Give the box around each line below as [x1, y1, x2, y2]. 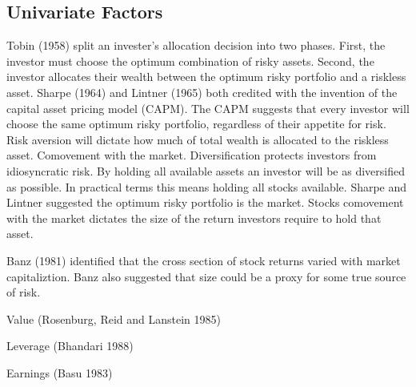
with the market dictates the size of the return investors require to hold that [6, 209, 382, 226]
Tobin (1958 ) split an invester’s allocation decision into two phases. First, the [6, 37, 386, 54]
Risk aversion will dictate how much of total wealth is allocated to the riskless [6, 131, 389, 147]
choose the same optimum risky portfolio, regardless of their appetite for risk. [6, 115, 386, 132]
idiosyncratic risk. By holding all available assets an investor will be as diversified [6, 162, 405, 179]
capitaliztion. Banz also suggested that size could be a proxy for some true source [6, 268, 406, 284]
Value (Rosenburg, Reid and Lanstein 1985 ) [6, 310, 221, 327]
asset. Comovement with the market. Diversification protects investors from [6, 147, 377, 163]
